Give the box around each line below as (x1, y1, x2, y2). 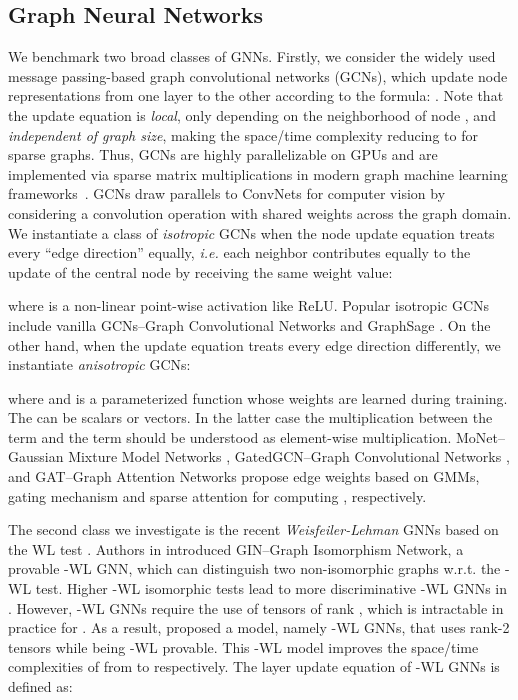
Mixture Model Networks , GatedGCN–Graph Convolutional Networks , (68, 446, 510, 467)
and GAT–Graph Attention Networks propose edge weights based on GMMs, (8, 466, 480, 487)
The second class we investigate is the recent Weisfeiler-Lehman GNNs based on (8, 519, 499, 540)
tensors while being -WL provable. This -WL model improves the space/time (8, 636, 479, 657)
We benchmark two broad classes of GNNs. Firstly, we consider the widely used (8, 46, 496, 67)
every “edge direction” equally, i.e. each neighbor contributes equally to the (8, 242, 471, 263)
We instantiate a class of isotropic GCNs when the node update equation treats (8, 222, 495, 243)
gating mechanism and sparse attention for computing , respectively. (8, 485, 427, 506)
